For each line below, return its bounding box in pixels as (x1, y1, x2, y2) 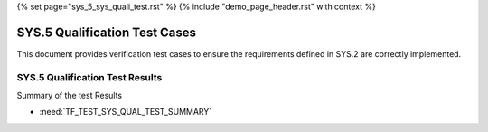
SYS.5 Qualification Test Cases (16, 24, 197, 40)
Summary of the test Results (16, 90, 122, 101)
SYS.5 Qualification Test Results (16, 71, 163, 83)
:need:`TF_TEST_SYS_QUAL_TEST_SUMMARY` (39, 107, 212, 118)
